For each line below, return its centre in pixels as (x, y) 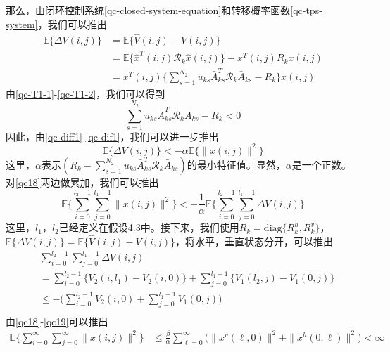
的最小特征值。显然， (236, 164)
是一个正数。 (321, 164)
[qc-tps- (306, 10)
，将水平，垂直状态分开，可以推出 (254, 241)
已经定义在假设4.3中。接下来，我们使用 (149, 227)
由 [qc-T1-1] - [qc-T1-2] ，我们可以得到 (86, 93)
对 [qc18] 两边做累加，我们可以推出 (82, 182)
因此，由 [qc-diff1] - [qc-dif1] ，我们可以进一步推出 (112, 136)
